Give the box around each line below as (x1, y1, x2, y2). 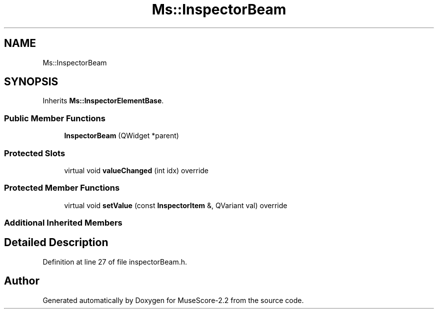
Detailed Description (4, 236, 108, 249)
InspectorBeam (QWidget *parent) (64, 131, 179, 140)
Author (4, 275, 39, 288)
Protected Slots (4, 148, 65, 158)
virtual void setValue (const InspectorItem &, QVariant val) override (64, 201, 287, 210)
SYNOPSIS (4, 75, 58, 88)
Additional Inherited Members (4, 218, 122, 228)
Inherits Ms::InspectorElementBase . (42, 96, 164, 105)
